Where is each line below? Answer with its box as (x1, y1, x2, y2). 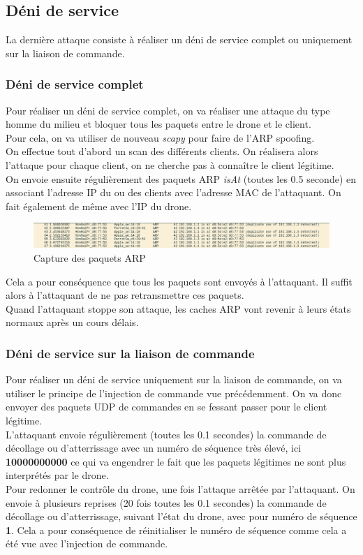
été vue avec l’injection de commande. (6, 536, 168, 551)
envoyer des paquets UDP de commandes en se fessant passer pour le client (6, 399, 327, 414)
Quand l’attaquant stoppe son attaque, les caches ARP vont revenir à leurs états (6, 301, 351, 316)
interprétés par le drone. (6, 468, 109, 482)
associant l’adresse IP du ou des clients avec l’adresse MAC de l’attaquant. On (6, 185, 341, 200)
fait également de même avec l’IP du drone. (6, 198, 192, 213)
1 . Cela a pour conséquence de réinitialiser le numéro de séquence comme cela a (6, 522, 347, 537)
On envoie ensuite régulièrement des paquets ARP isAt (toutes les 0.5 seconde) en (6, 171, 357, 186)
